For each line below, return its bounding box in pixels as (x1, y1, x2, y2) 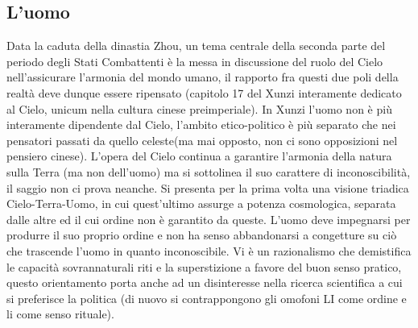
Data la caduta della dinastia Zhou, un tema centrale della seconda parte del (6, 37, 386, 54)
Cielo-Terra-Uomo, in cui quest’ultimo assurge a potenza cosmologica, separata (6, 195, 396, 212)
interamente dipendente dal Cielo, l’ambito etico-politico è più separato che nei (6, 116, 396, 133)
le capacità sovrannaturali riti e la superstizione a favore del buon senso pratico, (6, 258, 402, 275)
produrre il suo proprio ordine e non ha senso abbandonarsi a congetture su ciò (6, 226, 397, 243)
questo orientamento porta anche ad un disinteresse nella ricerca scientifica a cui (6, 274, 403, 291)
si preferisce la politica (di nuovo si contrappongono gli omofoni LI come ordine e (6, 289, 407, 306)
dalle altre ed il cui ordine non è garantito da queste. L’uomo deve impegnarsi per (6, 210, 411, 227)
